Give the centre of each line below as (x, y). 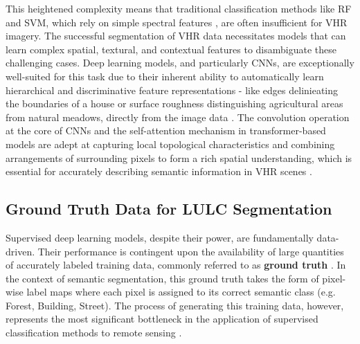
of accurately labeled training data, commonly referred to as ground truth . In (176, 265)
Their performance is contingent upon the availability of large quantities (191, 251)
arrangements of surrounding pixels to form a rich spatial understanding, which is (179, 157)
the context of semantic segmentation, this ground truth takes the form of (162, 278)
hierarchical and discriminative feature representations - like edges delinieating (172, 90)
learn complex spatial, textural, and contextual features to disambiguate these (171, 49)
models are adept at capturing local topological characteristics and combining (170, 144)
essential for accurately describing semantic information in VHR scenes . (159, 171)
